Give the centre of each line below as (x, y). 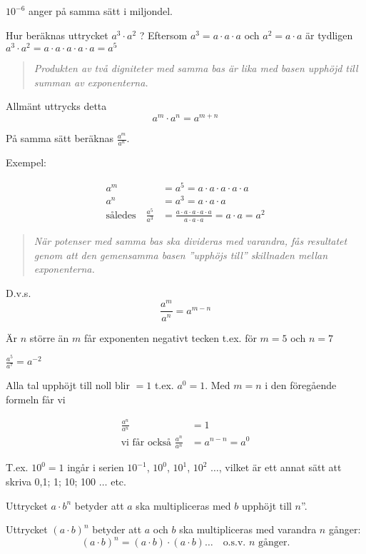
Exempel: (26, 162)
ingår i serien (96, 467)
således (121, 215)
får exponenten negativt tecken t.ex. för (170, 337)
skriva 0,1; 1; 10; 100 (51, 481)
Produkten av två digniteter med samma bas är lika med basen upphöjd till (196, 68)
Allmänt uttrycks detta (56, 106)
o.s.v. (234, 543)
